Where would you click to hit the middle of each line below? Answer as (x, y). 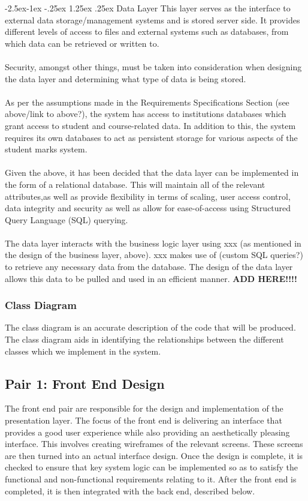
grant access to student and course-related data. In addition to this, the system (150, 125)
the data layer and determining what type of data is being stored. (126, 78)
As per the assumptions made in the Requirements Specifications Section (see (147, 102)
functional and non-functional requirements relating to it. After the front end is (151, 479)
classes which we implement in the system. (83, 351)
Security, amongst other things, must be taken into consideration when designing (153, 66)
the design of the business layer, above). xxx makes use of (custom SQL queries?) (154, 255)
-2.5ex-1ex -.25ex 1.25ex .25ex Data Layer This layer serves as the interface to (148, 8)
